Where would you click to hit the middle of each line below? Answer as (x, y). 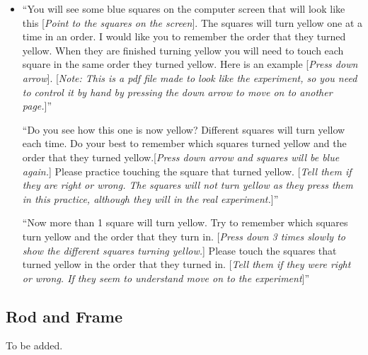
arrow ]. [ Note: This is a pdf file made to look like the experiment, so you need (190, 77)
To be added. (34, 345)
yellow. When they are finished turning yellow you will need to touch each (183, 50)
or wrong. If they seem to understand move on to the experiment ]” (166, 278)
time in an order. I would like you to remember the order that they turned (184, 36)
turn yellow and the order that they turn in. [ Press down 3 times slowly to (184, 236)
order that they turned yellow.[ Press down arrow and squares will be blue (181, 157)
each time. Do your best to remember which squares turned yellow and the (184, 143)
